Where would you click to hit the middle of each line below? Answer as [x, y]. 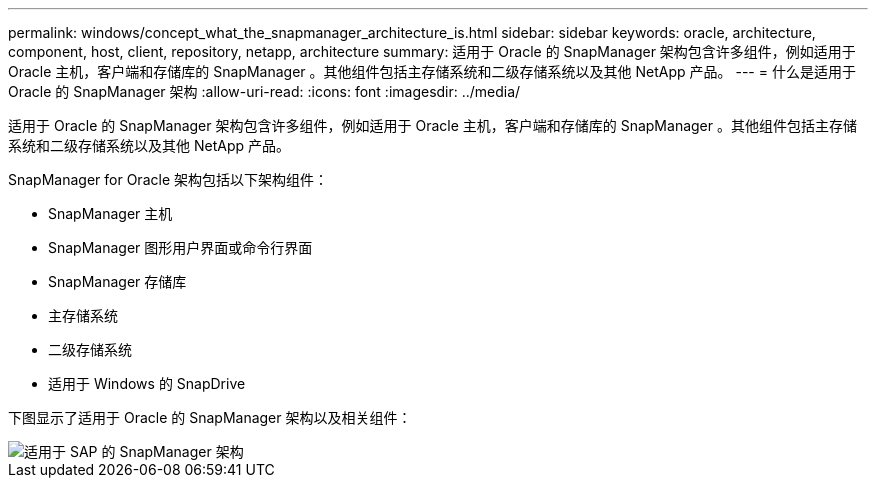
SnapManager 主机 [110, 213]
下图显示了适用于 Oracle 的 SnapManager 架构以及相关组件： [210, 417]
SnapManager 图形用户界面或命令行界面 [180, 247]
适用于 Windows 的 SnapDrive [147, 383]
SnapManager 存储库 [117, 281]
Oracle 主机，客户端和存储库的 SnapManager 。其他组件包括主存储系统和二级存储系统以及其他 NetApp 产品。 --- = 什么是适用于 [432, 71]
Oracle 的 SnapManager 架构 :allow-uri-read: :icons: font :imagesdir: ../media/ [264, 91]
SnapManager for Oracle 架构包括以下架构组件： [168, 179]
